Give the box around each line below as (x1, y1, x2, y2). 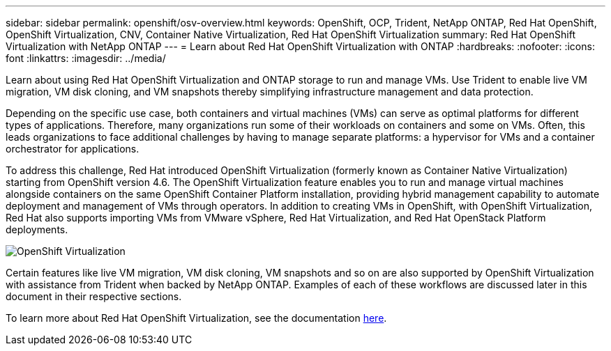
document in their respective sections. (6, 290, 182, 302)
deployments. (6, 224, 68, 235)
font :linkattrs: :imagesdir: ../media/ (6, 52, 166, 64)
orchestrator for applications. (6, 143, 139, 155)
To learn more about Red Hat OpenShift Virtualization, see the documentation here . (6, 312, 387, 324)
